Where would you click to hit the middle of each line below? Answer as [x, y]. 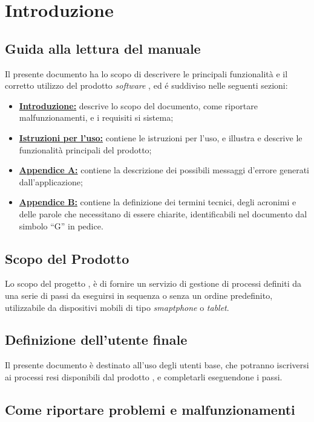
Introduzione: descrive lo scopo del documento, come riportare [138, 105]
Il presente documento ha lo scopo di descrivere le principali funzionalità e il [146, 73]
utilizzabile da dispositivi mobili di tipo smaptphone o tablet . [117, 307]
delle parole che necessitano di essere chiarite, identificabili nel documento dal [163, 213]
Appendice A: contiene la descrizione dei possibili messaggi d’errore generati [164, 170]
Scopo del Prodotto [67, 258]
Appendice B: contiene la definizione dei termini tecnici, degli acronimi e [158, 202]
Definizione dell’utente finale [96, 340]
